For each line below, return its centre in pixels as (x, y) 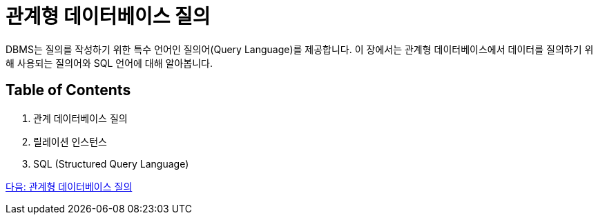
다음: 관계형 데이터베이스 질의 (69, 186)
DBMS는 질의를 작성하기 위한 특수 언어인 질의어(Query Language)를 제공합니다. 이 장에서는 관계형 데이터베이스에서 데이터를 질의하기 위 (300, 49)
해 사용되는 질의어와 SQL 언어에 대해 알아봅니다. (109, 63)
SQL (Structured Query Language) (111, 163)
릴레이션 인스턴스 (70, 141)
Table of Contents (68, 90)
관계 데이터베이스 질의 (80, 118)
